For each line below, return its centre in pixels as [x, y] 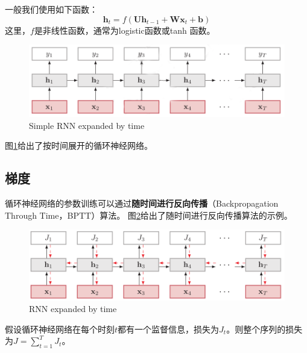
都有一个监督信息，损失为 [169, 329]
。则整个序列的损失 [264, 329]
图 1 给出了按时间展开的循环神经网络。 [79, 145]
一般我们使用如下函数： [51, 9]
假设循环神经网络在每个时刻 [60, 329]
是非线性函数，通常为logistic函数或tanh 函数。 [125, 30]
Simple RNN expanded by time [87, 125]
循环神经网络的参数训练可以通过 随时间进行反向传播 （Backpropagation [142, 203]
